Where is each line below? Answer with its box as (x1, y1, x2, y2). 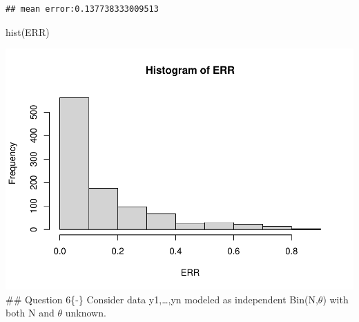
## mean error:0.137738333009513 (6, 4, 159, 14)
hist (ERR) (6, 24, 50, 39)
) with (322, 292, 349, 306)
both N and (6, 305, 55, 320)
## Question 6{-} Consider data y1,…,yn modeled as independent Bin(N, (6, 292, 318, 306)
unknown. (65, 305, 106, 320)
